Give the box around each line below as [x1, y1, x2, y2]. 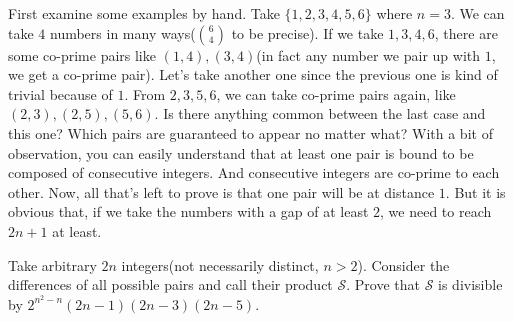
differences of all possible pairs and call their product [8, 274, 333, 295]
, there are [434, 22, 498, 43]
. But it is [445, 181, 506, 202]
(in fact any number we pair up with [256, 44, 481, 65]
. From [124, 83, 166, 104]
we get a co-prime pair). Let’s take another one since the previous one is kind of [8, 64, 498, 85]
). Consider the [357, 254, 450, 275]
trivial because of [8, 83, 113, 104]
